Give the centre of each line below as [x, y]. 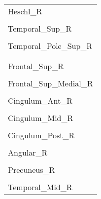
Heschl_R [25, 11]
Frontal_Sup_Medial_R [50, 83]
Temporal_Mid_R [40, 187]
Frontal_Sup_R [36, 66]
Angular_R [28, 152]
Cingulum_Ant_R [40, 100]
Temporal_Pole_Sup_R [50, 46]
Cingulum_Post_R [41, 135]
